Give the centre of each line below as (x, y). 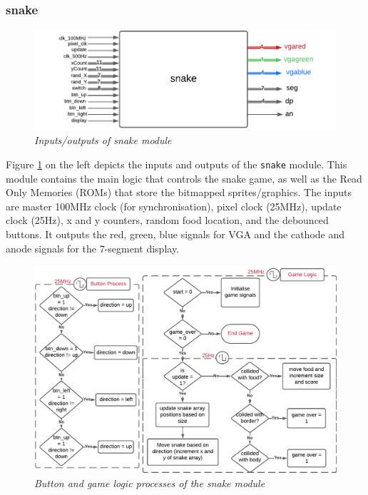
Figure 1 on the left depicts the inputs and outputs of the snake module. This (177, 164)
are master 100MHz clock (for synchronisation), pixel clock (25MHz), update (174, 206)
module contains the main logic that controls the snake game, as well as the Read (184, 178)
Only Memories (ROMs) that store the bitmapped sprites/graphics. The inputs (179, 192)
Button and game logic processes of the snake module (150, 483)
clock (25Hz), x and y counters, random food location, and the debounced (167, 220)
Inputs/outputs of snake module (103, 140)
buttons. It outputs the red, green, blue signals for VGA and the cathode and (175, 234)
